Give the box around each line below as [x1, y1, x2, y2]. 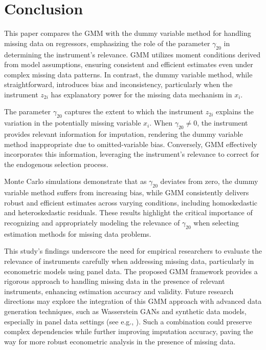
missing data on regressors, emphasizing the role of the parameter [4, 37, 210, 48]
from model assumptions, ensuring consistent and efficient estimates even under [4, 59, 253, 70]
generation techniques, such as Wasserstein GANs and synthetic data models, [4, 305, 247, 316]
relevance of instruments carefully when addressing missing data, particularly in [4, 256, 254, 266]
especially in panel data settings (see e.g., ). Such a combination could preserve [4, 316, 252, 326]
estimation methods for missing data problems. [4, 228, 151, 239]
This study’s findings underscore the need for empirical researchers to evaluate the [4, 245, 262, 256]
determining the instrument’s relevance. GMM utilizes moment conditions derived [4, 49, 261, 59]
